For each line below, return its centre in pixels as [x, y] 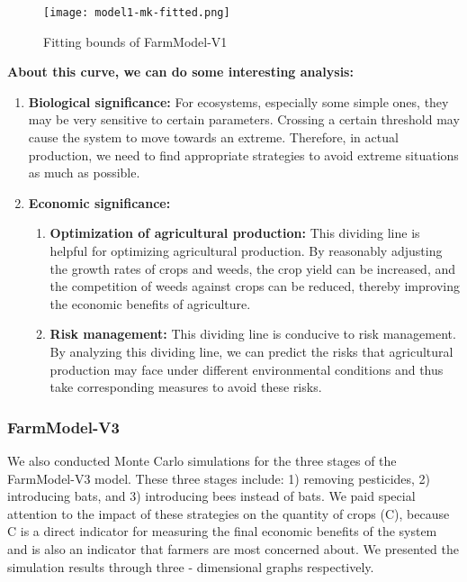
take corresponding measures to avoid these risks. [186, 387]
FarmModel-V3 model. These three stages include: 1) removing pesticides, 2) [219, 478]
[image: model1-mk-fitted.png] [137, 13]
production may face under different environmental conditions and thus [247, 369]
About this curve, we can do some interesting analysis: [180, 72]
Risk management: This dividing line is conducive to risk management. [253, 334]
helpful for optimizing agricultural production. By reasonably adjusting [246, 250]
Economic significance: [99, 202]
